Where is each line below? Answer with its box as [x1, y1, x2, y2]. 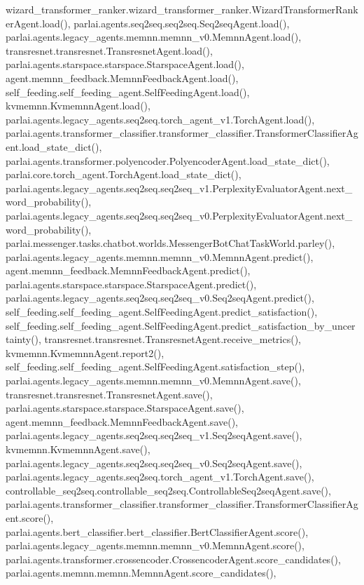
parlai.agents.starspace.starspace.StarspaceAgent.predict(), [6, 276, 257, 291]
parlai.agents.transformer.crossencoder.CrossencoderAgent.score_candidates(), [6, 551, 341, 566]
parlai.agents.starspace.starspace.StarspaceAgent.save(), [6, 401, 244, 415]
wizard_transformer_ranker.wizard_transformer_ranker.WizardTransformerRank [6, 2, 358, 16]
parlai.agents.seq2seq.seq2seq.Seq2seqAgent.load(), [73, 15, 290, 30]
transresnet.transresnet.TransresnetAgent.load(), [6, 43, 213, 58]
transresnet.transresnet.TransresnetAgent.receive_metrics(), [44, 332, 302, 347]
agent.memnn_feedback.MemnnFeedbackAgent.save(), [6, 414, 238, 429]
